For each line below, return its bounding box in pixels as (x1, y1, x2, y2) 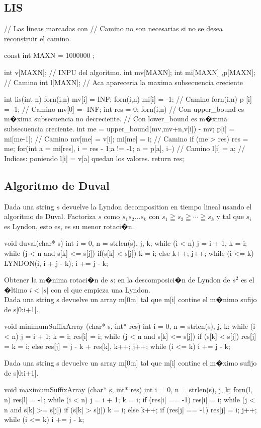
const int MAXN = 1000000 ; (4, 50, 95, 60)
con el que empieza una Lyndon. (51, 284, 150, 295)
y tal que (216, 211, 244, 222)
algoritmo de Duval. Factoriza (4, 211, 96, 222)
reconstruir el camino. (4, 33, 71, 43)
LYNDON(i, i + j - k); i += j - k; (4, 257, 108, 268)
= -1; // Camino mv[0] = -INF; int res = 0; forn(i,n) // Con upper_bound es (4, 103, 244, 114)
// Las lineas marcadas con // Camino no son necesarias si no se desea (4, 23, 223, 34)
